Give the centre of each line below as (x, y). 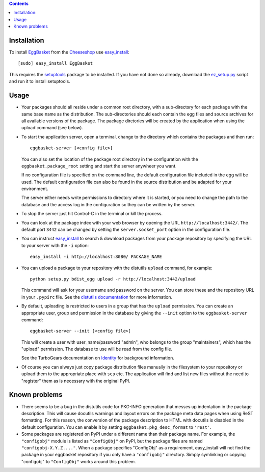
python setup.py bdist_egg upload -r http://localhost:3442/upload (113, 279)
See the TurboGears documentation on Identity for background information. (98, 358)
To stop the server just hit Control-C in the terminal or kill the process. (92, 214)
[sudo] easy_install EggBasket (55, 63)
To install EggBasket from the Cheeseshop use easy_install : (69, 52)
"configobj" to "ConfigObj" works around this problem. (79, 461)
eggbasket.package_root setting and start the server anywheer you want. (99, 166)
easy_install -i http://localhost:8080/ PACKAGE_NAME (96, 257)
